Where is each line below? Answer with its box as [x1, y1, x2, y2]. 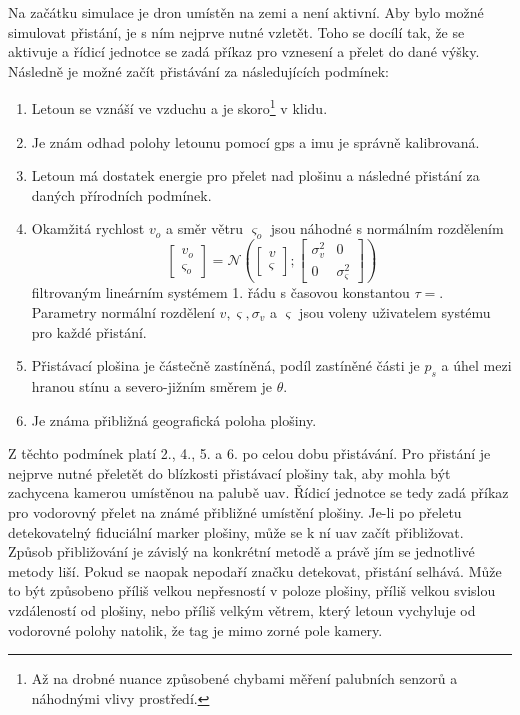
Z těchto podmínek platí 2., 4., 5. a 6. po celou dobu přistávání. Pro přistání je [8, 443, 491, 464]
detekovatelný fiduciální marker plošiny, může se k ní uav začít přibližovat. [8, 521, 464, 542]
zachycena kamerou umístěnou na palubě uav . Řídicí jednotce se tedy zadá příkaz [8, 482, 509, 503]
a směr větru [165, 218, 244, 239]
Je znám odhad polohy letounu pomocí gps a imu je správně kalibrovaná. [31, 131, 480, 152]
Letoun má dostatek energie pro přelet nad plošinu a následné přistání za [31, 165, 480, 186]
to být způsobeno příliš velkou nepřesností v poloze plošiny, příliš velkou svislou [8, 580, 496, 601]
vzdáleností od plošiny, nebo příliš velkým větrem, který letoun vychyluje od [8, 599, 476, 620]
